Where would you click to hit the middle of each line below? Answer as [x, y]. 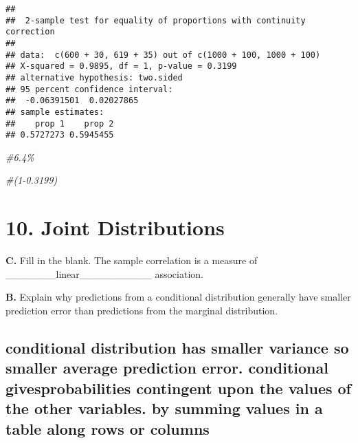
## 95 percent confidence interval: [89, 89]
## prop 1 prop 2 [60, 123]
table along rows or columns [108, 428]
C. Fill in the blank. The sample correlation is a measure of [132, 260]
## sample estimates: [55, 112]
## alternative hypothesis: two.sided [94, 77]
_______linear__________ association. [104, 273]
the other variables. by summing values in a [164, 408]
